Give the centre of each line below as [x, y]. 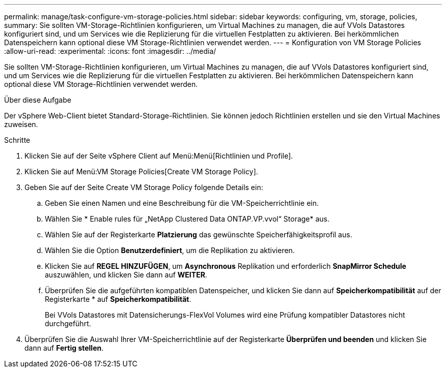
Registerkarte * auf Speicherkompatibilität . [118, 299]
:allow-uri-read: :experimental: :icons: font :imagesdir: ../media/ [110, 51]
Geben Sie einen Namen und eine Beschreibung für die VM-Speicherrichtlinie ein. [182, 203]
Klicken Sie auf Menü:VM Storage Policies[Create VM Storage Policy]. [141, 172]
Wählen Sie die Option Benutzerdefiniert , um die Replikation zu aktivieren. [170, 250]
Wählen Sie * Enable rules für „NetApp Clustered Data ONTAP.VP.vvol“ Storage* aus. [187, 219]
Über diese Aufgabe [38, 100]
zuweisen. [21, 124]
